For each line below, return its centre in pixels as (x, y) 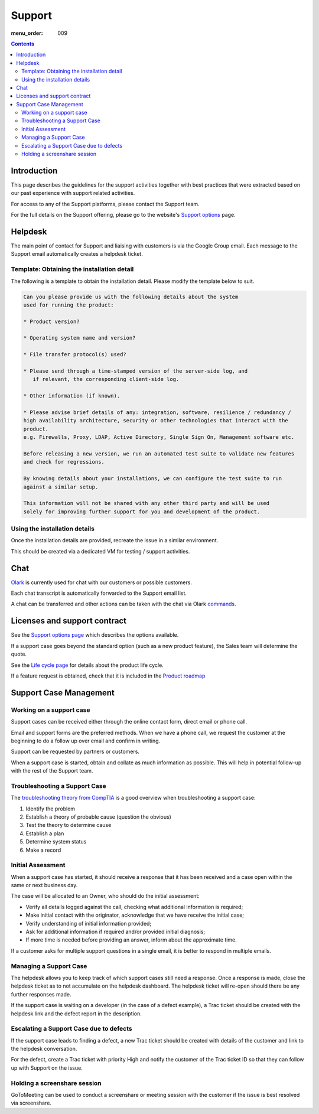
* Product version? (51, 321)
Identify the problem (51, 809)
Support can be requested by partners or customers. (75, 752)
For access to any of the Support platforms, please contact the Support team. (105, 204)
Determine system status (56, 842)
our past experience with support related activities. (73, 193)
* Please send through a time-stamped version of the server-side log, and (136, 371)
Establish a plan (45, 833)
